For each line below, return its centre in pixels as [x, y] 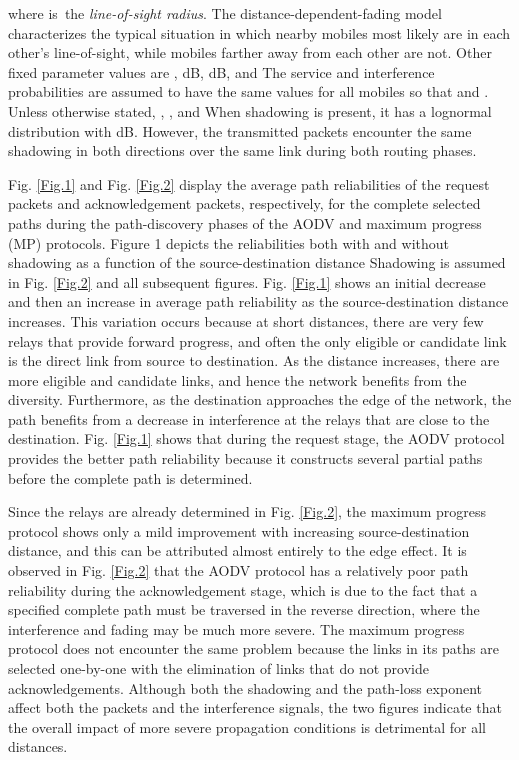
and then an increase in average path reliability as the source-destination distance [258, 301]
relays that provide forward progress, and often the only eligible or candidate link [257, 340]
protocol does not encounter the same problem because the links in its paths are [253, 648]
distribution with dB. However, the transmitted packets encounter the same [240, 130]
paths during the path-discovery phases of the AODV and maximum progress [245, 222]
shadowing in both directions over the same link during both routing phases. [242, 150]
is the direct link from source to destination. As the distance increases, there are [254, 360]
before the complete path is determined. [130, 477]
